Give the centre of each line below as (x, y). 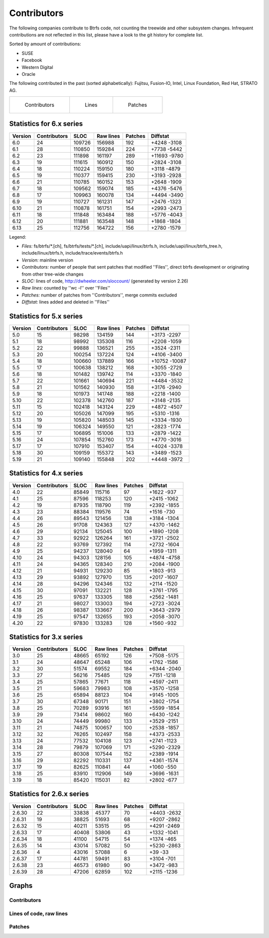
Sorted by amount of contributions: (45, 44)
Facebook (32, 60)
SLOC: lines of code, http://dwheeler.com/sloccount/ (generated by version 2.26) (105, 281)
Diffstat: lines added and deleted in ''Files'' (66, 302)
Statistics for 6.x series (46, 124)
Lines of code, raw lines (39, 914)
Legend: (18, 237)
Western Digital (37, 67)
